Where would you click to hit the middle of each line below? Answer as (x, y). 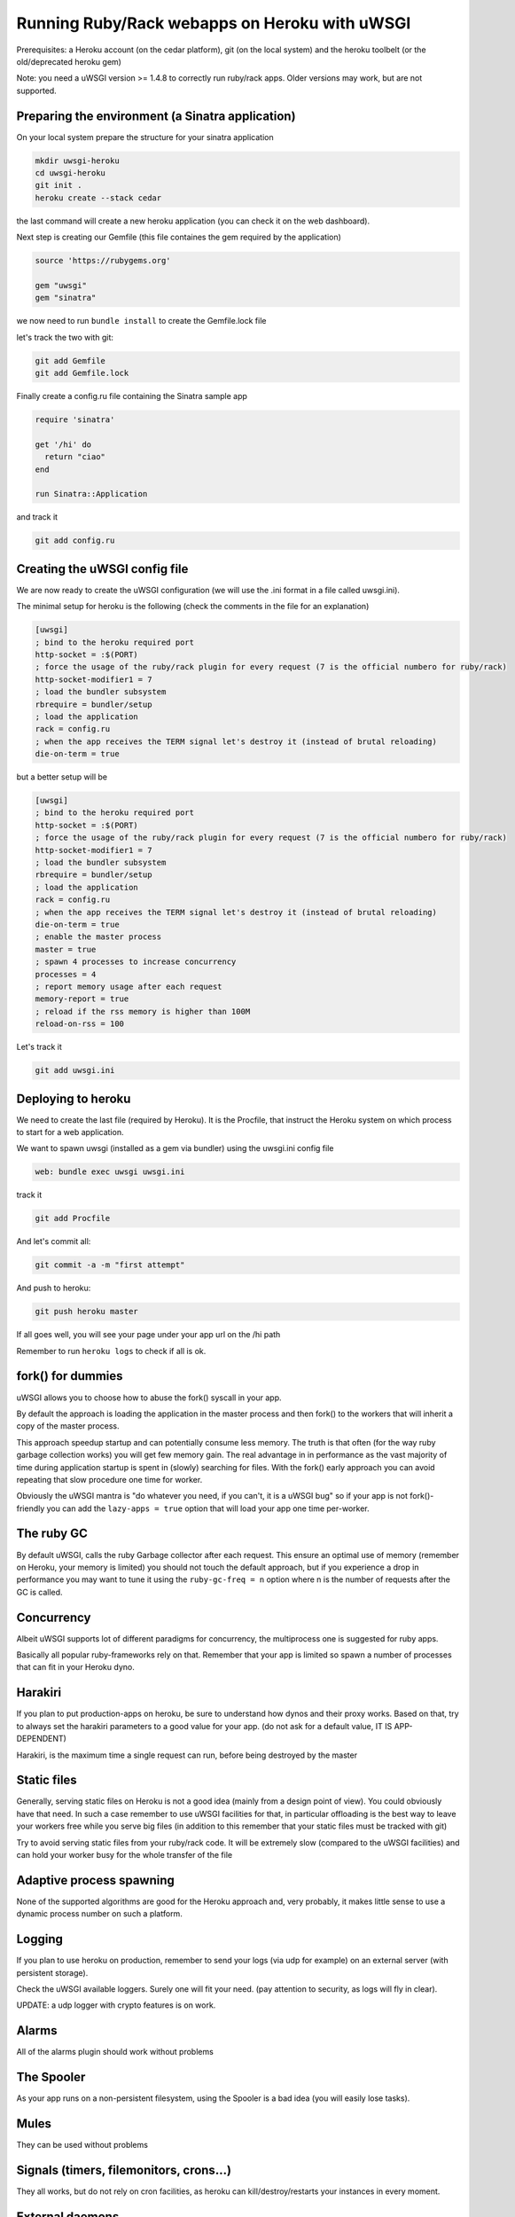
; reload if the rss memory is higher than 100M (143, 1011)
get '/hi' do (63, 444)
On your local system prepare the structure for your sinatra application (145, 137)
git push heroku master (87, 1312)
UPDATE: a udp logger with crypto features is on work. (116, 2005)
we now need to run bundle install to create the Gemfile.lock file (141, 321)
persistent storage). (52, 1972)
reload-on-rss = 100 (79, 1024)
